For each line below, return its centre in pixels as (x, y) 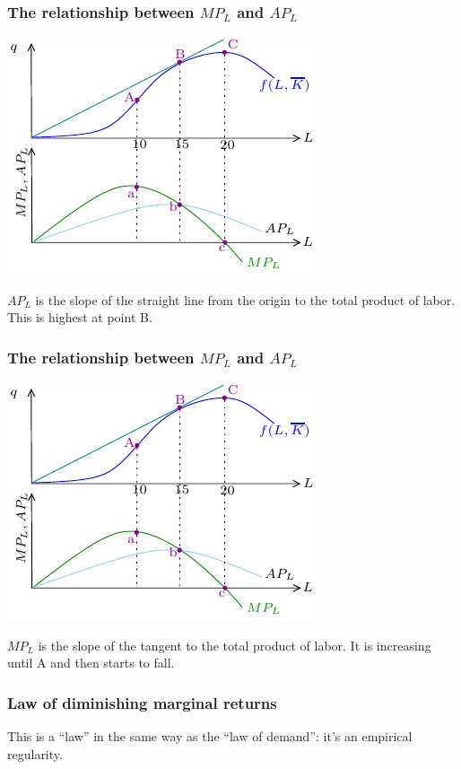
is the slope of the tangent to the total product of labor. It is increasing (235, 645)
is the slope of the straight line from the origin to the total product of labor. (245, 299)
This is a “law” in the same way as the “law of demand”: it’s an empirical (210, 736)
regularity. (35, 753)
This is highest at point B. (80, 317)
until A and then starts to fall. (91, 663)
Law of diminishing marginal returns (142, 702)
